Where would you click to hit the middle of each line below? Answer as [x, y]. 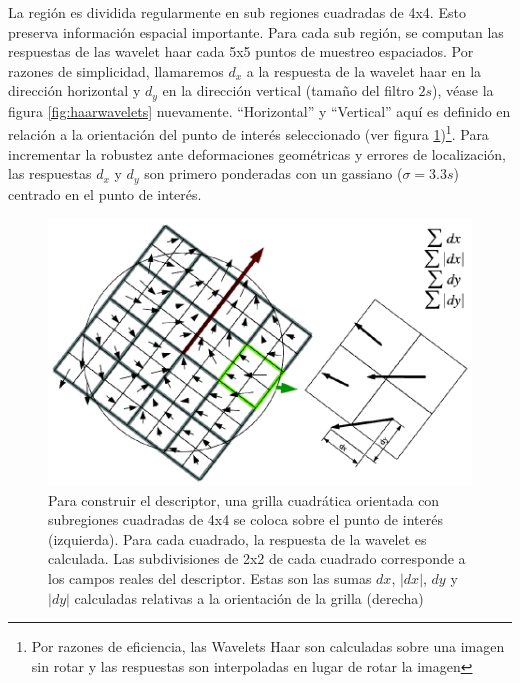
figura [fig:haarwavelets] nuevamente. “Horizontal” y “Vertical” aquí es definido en [259, 110]
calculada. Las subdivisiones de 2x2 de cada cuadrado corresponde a [257, 558]
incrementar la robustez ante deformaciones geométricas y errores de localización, [257, 153]
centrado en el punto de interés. [105, 193]
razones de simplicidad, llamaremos [116, 70]
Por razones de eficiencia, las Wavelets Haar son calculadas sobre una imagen [268, 646]
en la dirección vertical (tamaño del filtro [288, 90]
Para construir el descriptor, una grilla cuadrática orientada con [244, 499]
